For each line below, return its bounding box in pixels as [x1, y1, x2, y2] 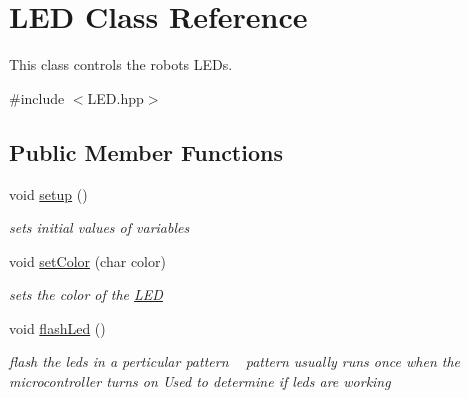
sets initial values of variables [9, 217, 190, 238]
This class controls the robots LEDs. [9, 54, 233, 75]
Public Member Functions [9, 136, 283, 167]
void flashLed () [9, 317, 106, 338]
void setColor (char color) [9, 250, 166, 271]
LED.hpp [87, 87, 144, 108]
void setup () [9, 183, 88, 204]
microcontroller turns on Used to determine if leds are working [9, 371, 391, 392]
